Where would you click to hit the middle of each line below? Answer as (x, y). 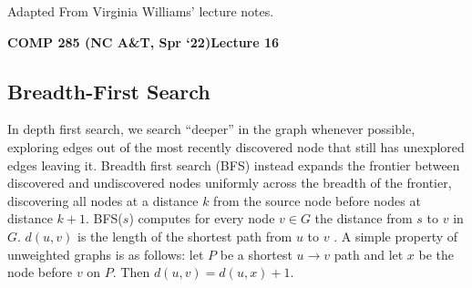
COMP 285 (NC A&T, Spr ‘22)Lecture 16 (144, 41)
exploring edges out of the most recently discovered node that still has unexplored (236, 146)
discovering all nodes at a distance (103, 200)
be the (436, 254)
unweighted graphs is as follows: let (106, 254)
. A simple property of (396, 236)
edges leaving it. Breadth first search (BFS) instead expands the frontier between (234, 165)
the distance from (364, 218)
